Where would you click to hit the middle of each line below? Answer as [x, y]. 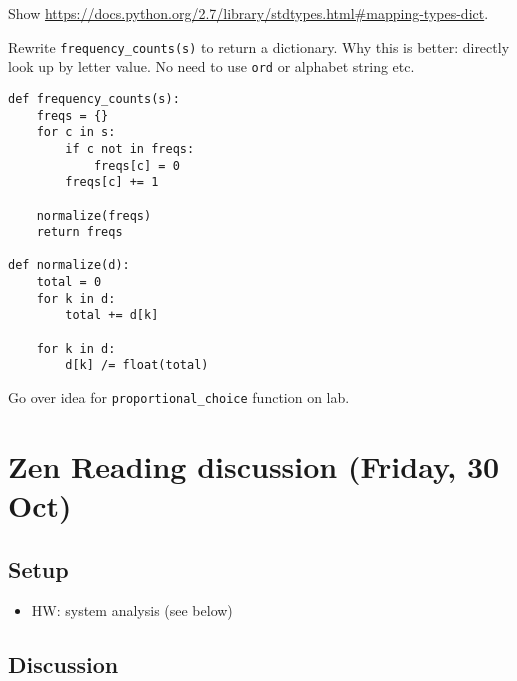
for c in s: [76, 132]
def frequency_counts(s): [94, 98]
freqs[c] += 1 [112, 182]
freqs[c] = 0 [136, 165]
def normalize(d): [69, 265]
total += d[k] [112, 315]
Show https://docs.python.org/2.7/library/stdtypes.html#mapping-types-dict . [248, 13]
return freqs [79, 232]
